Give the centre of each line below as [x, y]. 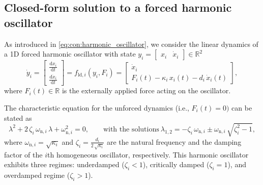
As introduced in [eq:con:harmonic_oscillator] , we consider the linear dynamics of [131, 44]
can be [242, 107]
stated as [18, 117]
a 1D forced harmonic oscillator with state [70, 54]
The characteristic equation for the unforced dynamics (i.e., [97, 107]
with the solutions [131, 129]
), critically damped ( [176, 164]
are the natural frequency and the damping [174, 141]
